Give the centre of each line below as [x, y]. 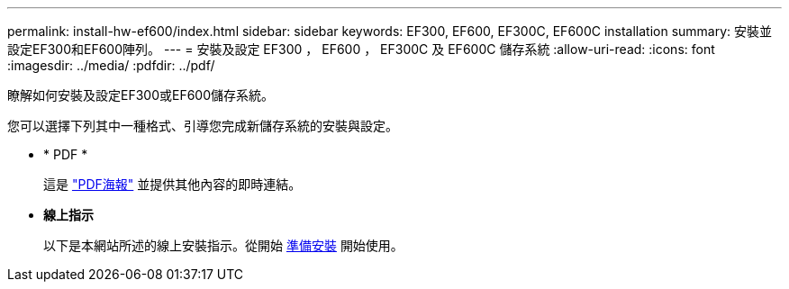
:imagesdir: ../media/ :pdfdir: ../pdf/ [111, 65]
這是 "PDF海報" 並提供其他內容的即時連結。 [172, 184]
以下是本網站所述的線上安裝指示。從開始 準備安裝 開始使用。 [223, 245]
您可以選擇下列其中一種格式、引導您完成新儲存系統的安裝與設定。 [203, 126]
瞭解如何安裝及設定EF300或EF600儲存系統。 [141, 95]
